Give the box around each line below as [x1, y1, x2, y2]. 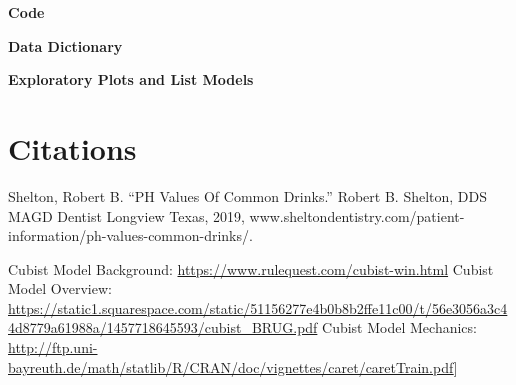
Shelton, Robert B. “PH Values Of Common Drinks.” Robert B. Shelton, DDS [8, 185, 488, 206]
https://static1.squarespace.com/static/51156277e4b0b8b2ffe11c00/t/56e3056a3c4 [8, 297, 508, 318]
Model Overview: [8, 278, 112, 299]
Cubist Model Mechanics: [322, 317, 477, 338]
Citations [8, 127, 137, 168]
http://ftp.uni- [8, 337, 98, 358]
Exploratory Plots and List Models [8, 69, 254, 90]
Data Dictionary [8, 35, 123, 56]
